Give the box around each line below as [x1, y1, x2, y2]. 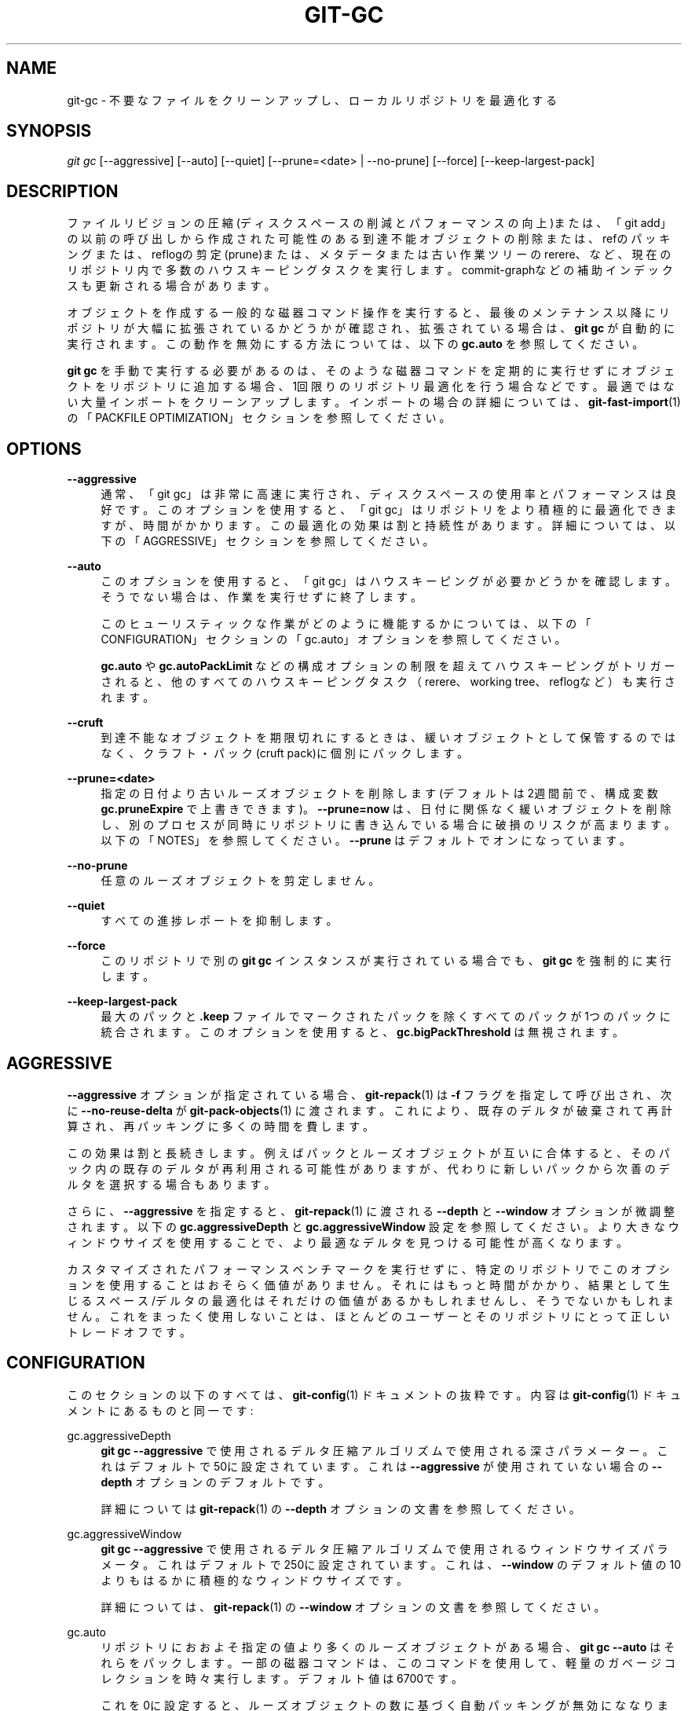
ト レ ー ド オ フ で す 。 [67, 1324, 191, 1339]
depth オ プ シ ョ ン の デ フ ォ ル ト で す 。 [101, 1475, 330, 1489]
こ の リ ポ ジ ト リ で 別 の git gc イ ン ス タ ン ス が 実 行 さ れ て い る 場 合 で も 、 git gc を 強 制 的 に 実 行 [101, 954, 672, 968]
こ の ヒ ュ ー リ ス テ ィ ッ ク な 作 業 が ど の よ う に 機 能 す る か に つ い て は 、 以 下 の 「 [101, 617, 591, 631]
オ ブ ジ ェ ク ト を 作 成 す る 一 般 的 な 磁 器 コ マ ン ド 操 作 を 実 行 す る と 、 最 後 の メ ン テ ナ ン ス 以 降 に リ [67, 306, 670, 320]
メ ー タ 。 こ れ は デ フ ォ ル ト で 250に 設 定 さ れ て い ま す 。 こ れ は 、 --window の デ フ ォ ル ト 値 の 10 [101, 1557, 681, 1571]
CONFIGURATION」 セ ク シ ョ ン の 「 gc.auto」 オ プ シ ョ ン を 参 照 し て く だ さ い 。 [101, 632, 566, 647]
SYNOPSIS [6, 121, 92, 141]
